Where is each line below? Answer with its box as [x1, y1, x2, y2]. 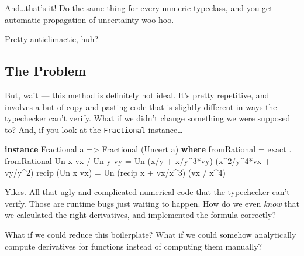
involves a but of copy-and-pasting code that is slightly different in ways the [5, 100, 277, 112]
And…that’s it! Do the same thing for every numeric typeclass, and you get [5, 2, 273, 13]
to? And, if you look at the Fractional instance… [5, 123, 183, 135]
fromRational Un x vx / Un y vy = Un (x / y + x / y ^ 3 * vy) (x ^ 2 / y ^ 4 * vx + [5, 155, 271, 167]
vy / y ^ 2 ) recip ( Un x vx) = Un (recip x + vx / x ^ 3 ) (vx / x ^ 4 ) [5, 166, 226, 178]
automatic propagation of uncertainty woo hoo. [5, 13, 174, 25]
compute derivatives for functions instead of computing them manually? [5, 240, 262, 252]
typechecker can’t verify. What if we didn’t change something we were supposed [5, 112, 291, 124]
